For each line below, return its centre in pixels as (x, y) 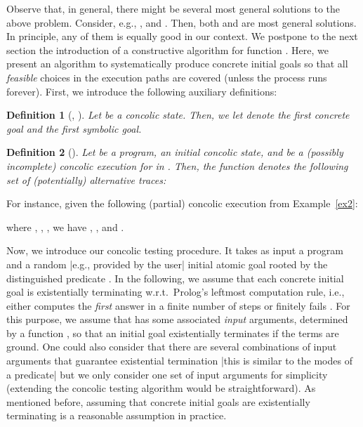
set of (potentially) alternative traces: (86, 179)
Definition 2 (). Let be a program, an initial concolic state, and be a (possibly (175, 152)
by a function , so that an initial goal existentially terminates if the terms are (173, 333)
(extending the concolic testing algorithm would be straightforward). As (161, 388)
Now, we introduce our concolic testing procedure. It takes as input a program (175, 250)
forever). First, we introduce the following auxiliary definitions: (142, 91)
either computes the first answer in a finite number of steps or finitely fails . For (178, 305)
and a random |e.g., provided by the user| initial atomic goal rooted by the (167, 264)
